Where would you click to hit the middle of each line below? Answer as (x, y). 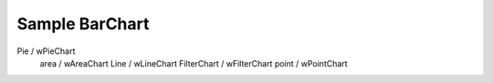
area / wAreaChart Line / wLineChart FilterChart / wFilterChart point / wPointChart (194, 63)
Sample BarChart (83, 24)
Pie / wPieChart (46, 51)
